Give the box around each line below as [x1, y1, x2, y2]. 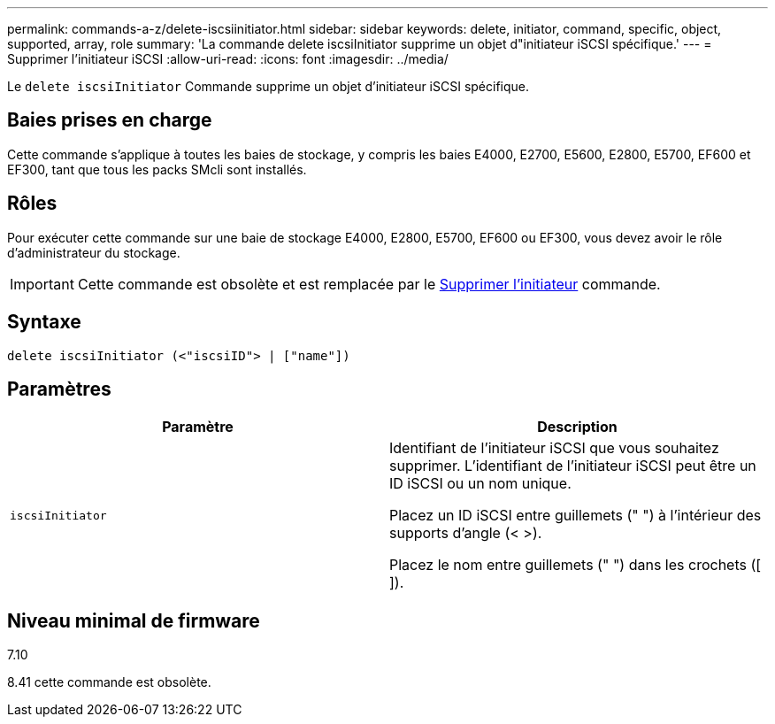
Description [537, 418, 618, 436]
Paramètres [7, 377, 111, 400]
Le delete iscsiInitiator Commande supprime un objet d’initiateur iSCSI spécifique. [7, 79, 530, 94]
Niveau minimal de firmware [7, 609, 260, 632]
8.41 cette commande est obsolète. [7, 674, 211, 690]
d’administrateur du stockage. [7, 244, 180, 260]
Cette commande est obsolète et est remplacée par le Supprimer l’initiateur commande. [77, 274, 661, 293]
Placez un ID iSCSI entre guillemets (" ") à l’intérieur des [389, 506, 762, 525]
